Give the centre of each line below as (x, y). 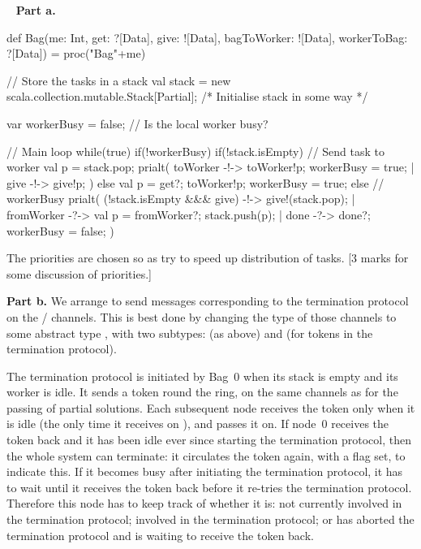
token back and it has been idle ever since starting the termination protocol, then (209, 440)
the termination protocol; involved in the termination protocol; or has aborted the (210, 519)
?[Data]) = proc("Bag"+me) (76, 53)
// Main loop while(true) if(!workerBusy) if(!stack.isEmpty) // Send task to (195, 151)
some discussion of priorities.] (79, 273)
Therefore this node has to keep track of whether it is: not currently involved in (204, 503)
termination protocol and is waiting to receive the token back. (160, 535)
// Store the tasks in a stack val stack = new (119, 80)
